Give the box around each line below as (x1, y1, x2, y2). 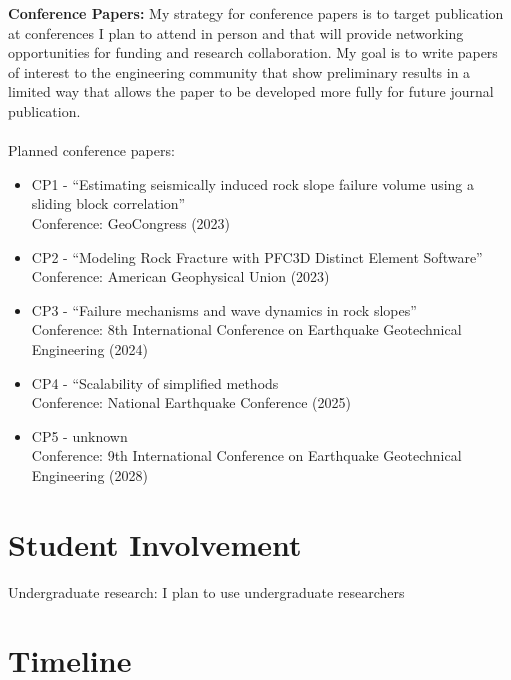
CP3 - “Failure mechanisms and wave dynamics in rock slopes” (31, 299, 417, 320)
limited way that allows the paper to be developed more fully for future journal (8, 81, 494, 102)
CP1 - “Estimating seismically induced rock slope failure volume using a (31, 173, 475, 194)
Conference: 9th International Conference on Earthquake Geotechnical (31, 445, 462, 466)
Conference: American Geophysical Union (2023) (31, 266, 330, 287)
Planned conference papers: (8, 140, 175, 161)
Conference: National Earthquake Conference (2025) (31, 392, 352, 413)
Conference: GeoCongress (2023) (31, 212, 231, 233)
